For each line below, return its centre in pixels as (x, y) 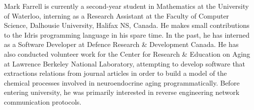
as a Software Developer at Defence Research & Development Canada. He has (121, 44)
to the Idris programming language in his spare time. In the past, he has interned (127, 34)
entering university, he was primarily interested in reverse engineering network (122, 92)
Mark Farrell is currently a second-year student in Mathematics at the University (127, 6)
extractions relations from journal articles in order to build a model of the (115, 73)
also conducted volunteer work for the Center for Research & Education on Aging (127, 54)
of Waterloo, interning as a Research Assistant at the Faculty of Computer (117, 15)
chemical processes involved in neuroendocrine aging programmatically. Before (122, 82)
